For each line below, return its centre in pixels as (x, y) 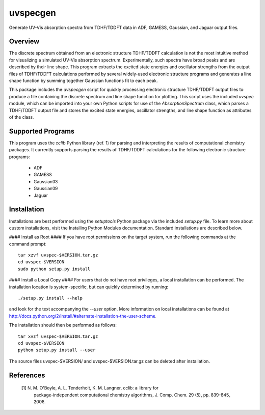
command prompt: (28, 244)
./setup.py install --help (50, 298)
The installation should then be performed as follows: (63, 325)
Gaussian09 (46, 189)
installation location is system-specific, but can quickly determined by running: (89, 287)
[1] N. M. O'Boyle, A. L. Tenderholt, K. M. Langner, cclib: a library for (90, 388)
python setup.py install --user (57, 350)
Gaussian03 (46, 181)
